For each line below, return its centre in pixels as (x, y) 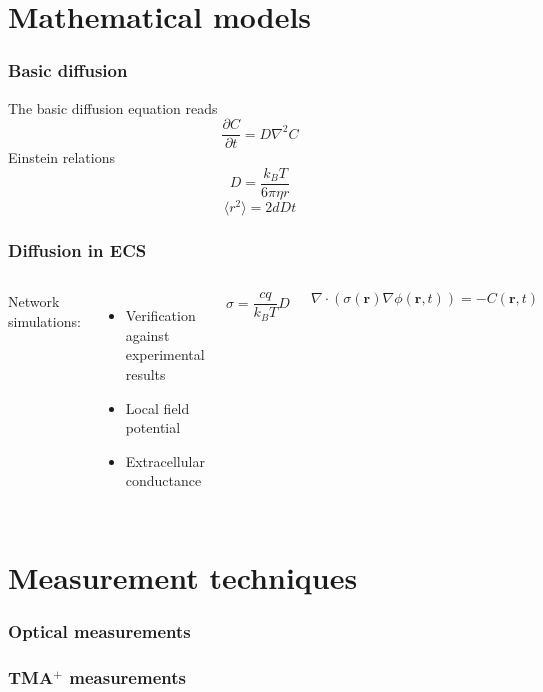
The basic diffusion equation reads (113, 107)
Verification (160, 315)
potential (153, 427)
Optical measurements (99, 631)
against (147, 334)
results (145, 373)
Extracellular (165, 460)
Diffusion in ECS (77, 249)
